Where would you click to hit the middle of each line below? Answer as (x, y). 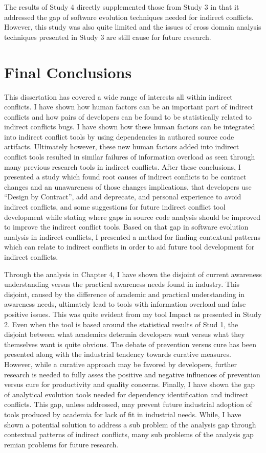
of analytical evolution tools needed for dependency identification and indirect (126, 394)
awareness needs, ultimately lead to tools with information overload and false (125, 304)
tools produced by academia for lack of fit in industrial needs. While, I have (123, 414)
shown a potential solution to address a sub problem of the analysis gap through (130, 424)
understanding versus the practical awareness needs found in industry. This (122, 284)
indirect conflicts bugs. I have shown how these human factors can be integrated (130, 127)
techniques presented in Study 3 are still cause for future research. (108, 37)
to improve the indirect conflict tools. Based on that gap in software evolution (126, 227)
